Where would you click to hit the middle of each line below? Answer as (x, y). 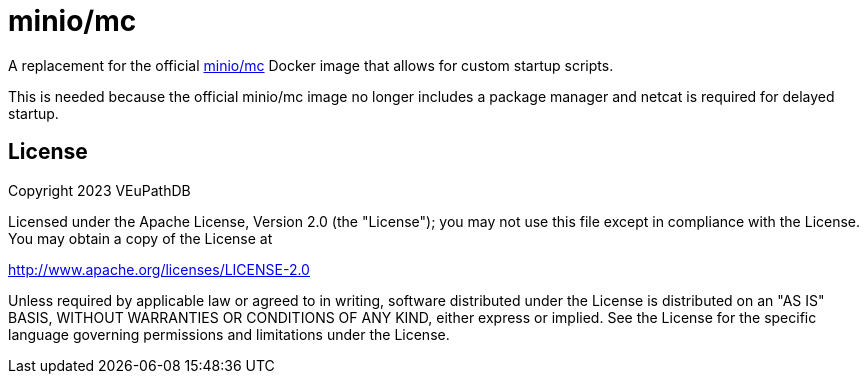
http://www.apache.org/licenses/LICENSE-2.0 (159, 269)
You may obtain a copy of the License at (140, 238)
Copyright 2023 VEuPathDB (99, 190)
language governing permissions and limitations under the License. (229, 334)
